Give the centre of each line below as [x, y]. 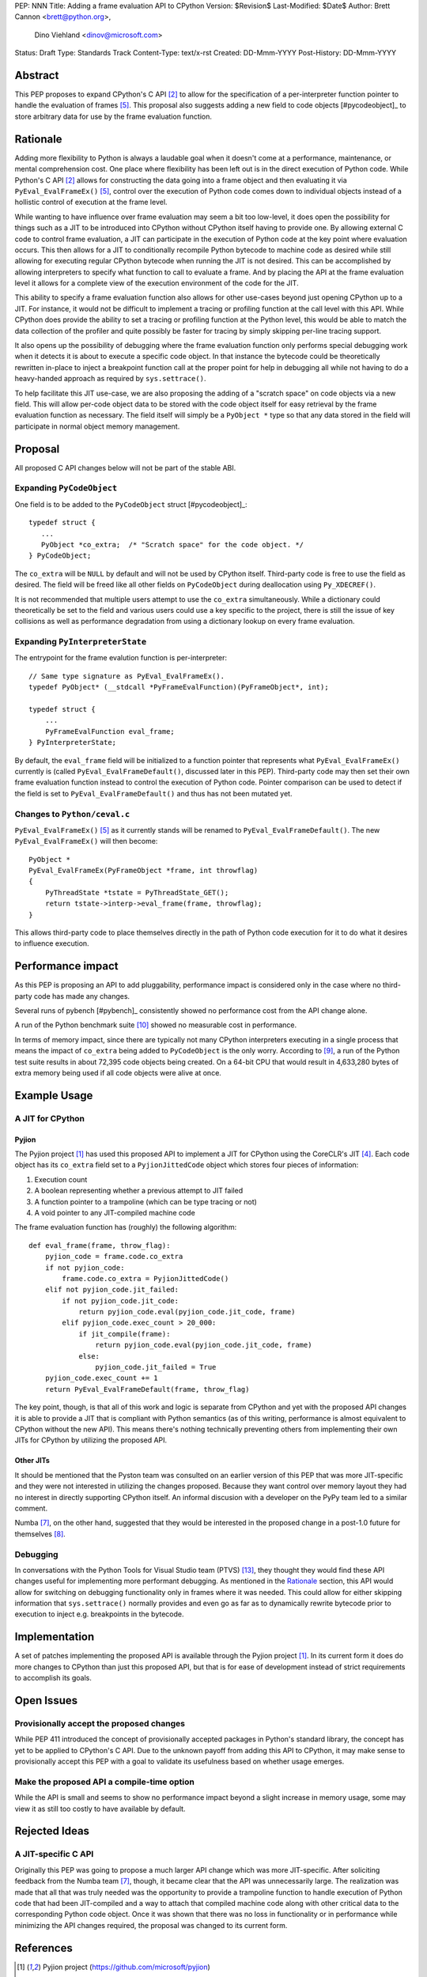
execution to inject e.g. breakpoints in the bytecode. [99, 1614]
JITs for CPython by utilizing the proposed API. [91, 1440]
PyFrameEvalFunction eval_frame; [110, 731]
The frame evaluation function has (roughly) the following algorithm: [126, 1227]
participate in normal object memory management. [97, 426]
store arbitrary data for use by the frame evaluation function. [113, 116]
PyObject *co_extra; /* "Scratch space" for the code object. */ [172, 544]
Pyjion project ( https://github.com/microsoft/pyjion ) [127, 1967]
